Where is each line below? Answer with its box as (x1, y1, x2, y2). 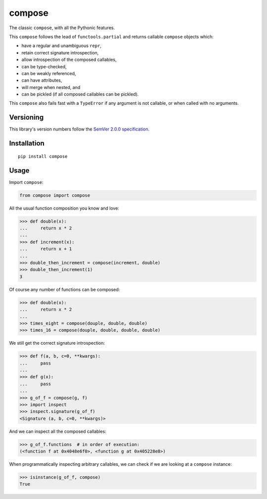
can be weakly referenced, (21, 70, 76, 76)
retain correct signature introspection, (21, 49, 99, 55)
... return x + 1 (19, 246, 72, 252)
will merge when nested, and (21, 84, 81, 90)
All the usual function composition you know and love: (9, 205, 120, 211)
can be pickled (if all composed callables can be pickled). (21, 91, 139, 97)
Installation (9, 139, 44, 148)
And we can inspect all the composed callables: (9, 428, 106, 434)
